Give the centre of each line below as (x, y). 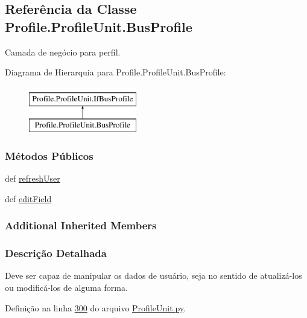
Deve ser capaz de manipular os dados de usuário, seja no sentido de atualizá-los (153, 275)
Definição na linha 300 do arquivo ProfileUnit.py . (96, 307)
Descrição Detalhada (56, 253)
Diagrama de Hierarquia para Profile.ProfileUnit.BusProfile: (116, 72)
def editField (28, 198)
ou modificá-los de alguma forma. (66, 288)
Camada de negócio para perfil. (63, 52)
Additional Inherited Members (81, 225)
